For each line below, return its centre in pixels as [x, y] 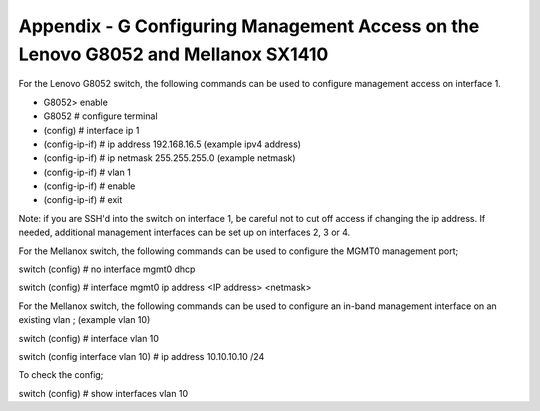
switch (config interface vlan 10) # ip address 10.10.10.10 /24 [141, 356]
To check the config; [61, 375]
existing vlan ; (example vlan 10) [84, 320]
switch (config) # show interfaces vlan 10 [103, 393]
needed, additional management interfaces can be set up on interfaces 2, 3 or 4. [184, 232]
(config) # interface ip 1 [91, 130]
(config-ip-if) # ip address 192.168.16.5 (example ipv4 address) [172, 144]
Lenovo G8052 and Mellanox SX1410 [173, 54]
